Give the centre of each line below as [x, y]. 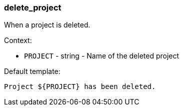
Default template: [32, 71]
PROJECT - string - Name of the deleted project [102, 56]
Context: [18, 40]
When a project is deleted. [47, 25]
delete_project [33, 7]
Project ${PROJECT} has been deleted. [80, 87]
